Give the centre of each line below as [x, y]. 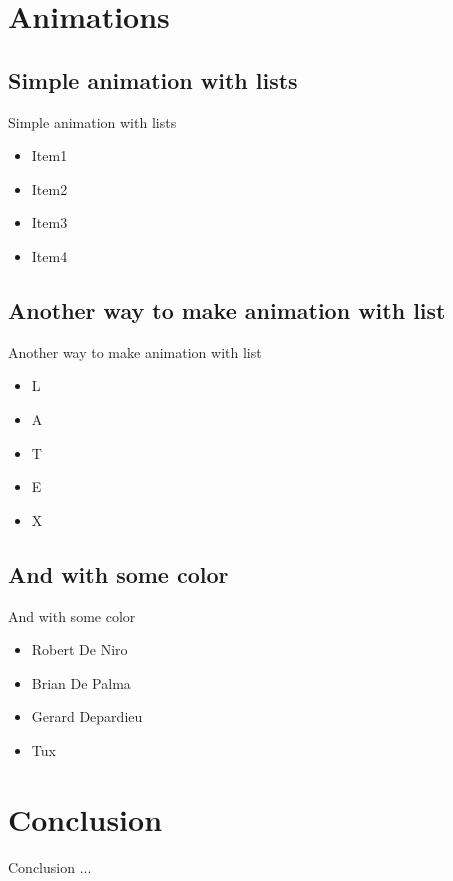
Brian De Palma [81, 682]
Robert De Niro [79, 649]
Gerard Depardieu [87, 716]
